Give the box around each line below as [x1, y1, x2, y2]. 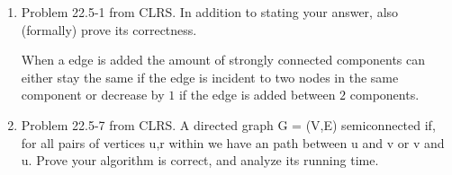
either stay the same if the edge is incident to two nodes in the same [21, 67, 399, 86]
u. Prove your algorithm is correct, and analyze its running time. [21, 151, 379, 170]
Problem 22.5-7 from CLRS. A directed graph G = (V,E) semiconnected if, [21, 115, 436, 134]
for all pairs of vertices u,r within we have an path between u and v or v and [21, 133, 445, 152]
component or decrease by [21, 85, 165, 104]
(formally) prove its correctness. [21, 20, 197, 39]
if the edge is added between [178, 85, 336, 104]
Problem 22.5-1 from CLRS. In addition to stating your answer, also [21, 3, 399, 21]
